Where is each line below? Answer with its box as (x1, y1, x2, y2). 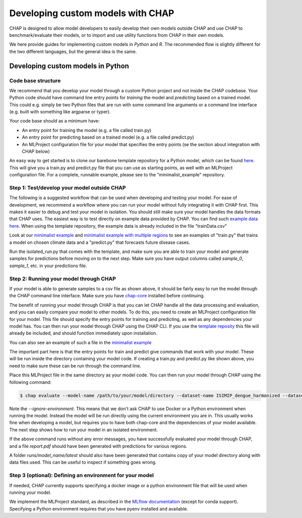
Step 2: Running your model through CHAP (9, 275, 116, 282)
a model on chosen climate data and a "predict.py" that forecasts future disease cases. (9, 239, 191, 245)
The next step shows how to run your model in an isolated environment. (9, 426, 158, 433)
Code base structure (9, 77, 61, 84)
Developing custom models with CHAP (9, 8, 175, 19)
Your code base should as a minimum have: (9, 118, 100, 124)
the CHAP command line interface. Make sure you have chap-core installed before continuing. (9, 293, 205, 299)
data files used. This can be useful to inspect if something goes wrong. (9, 459, 157, 466)
